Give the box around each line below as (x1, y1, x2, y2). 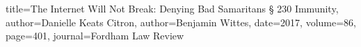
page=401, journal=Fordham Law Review (6, 28, 184, 43)
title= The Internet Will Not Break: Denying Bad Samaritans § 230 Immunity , (6, 1, 339, 15)
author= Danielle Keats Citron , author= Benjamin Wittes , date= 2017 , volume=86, (6, 15, 356, 29)
